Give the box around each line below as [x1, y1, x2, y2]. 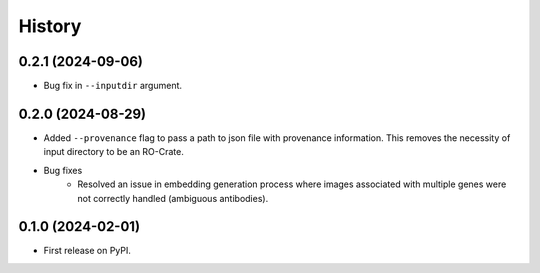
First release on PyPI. [43, 245, 132, 257]
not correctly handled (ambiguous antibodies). [77, 192, 269, 204]
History [18, 15, 82, 37]
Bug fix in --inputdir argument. [43, 80, 183, 92]
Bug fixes [43, 164, 83, 176]
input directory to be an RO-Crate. [43, 146, 184, 158]
